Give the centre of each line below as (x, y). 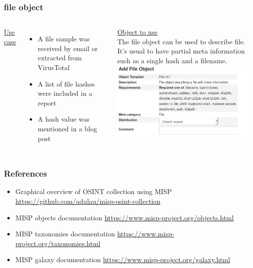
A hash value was (64, 119)
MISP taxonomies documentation (65, 234)
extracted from (60, 58)
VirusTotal (54, 67)
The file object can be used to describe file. (181, 41)
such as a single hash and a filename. (172, 60)
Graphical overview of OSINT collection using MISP (94, 191)
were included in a (65, 93)
